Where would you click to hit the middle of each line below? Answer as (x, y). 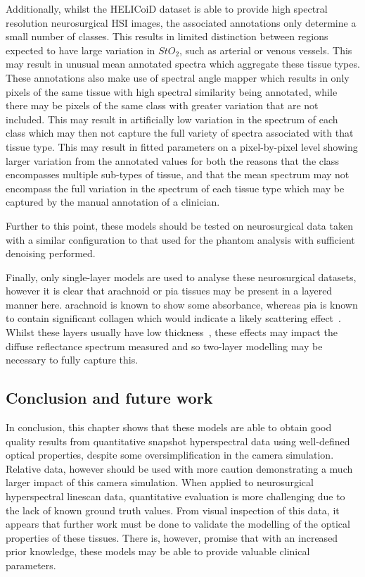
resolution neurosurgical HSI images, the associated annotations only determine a (181, 22)
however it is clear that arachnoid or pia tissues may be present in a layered (169, 291)
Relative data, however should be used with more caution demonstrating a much (179, 468)
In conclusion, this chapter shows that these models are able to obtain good (169, 427)
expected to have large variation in (81, 50)
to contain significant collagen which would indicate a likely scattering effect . (173, 318)
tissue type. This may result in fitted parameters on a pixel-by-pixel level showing (182, 146)
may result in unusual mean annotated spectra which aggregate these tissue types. (183, 64)
